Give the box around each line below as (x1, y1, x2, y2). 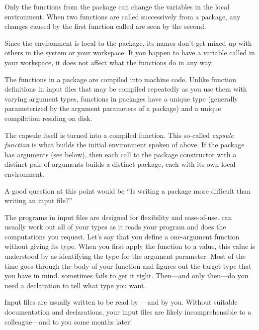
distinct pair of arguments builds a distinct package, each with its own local (4, 159, 236, 169)
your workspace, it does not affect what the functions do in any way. (4, 57, 213, 67)
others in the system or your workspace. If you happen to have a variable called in (4, 47, 255, 58)
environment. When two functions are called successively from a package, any (4, 11, 241, 21)
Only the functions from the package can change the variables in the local (4, 1, 230, 11)
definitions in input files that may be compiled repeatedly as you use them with (4, 84, 247, 94)
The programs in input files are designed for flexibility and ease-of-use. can (4, 212, 232, 222)
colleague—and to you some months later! (4, 316, 132, 327)
